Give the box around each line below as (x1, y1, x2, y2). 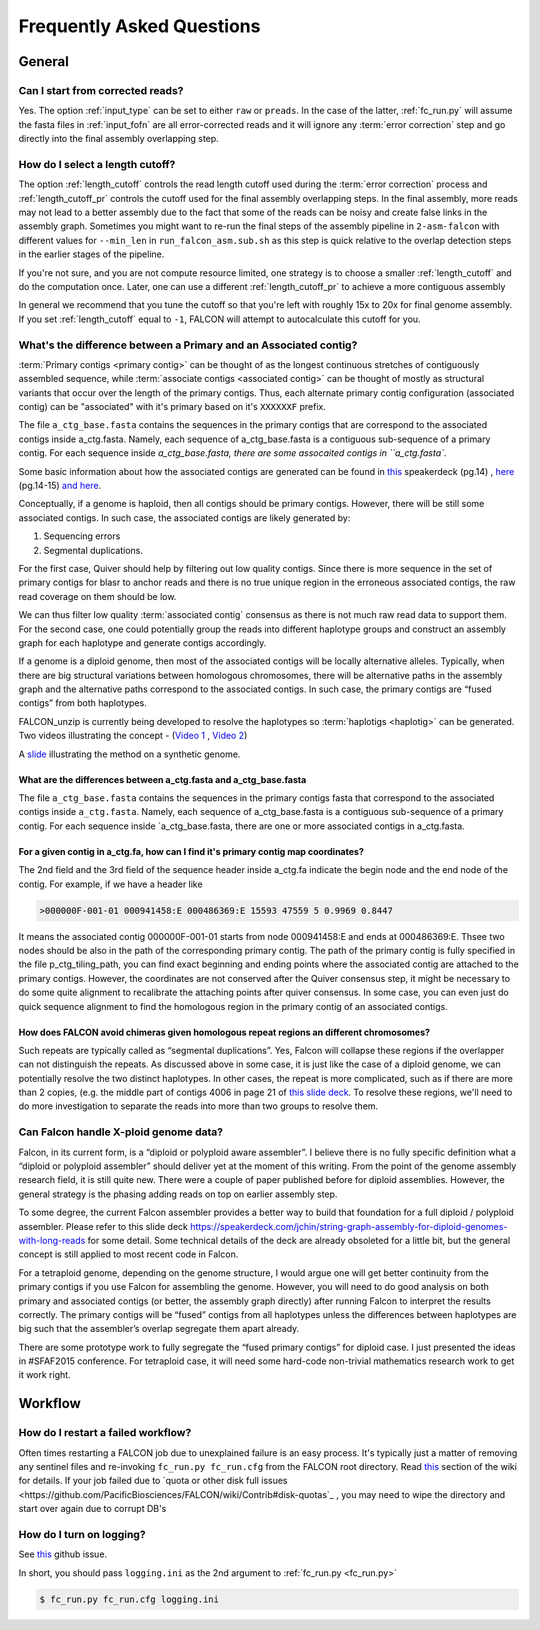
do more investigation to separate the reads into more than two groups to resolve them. (18, 1100, 379, 1112)
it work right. (18, 1369, 71, 1381)
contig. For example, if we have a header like (18, 878, 204, 890)
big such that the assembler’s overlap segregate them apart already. (18, 1323, 300, 1335)
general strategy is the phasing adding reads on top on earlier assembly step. (18, 1188, 338, 1200)
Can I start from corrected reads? (18, 83, 184, 97)
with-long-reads (18, 1234, 86, 1246)
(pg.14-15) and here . (18, 480, 102, 492)
